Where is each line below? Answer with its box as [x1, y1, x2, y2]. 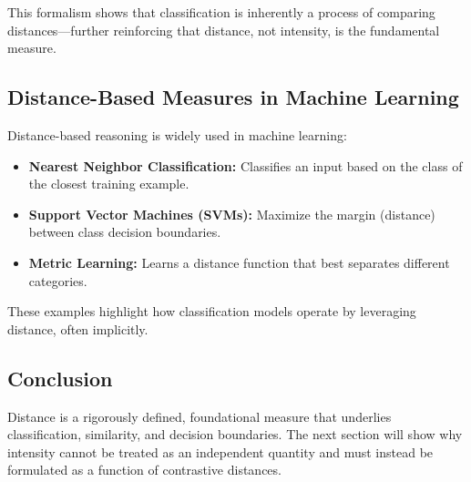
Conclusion [7, 364, 113, 392]
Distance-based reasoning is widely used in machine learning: [7, 125, 347, 144]
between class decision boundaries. [28, 222, 221, 241]
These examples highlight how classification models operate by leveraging [7, 302, 416, 321]
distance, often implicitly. [7, 319, 148, 338]
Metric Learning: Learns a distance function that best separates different [28, 252, 450, 272]
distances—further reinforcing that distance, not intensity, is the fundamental [7, 20, 440, 39]
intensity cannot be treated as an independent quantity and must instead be [7, 442, 434, 461]
